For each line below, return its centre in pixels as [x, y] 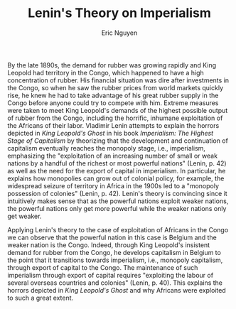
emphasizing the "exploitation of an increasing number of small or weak [113, 156]
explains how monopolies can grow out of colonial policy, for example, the [116, 178]
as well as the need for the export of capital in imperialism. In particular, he [117, 170]
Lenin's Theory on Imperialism [119, 13]
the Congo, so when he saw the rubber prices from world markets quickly [116, 87]
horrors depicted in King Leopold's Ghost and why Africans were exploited [117, 290]
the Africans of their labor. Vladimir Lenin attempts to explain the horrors [113, 125]
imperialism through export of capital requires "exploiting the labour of [111, 275]
